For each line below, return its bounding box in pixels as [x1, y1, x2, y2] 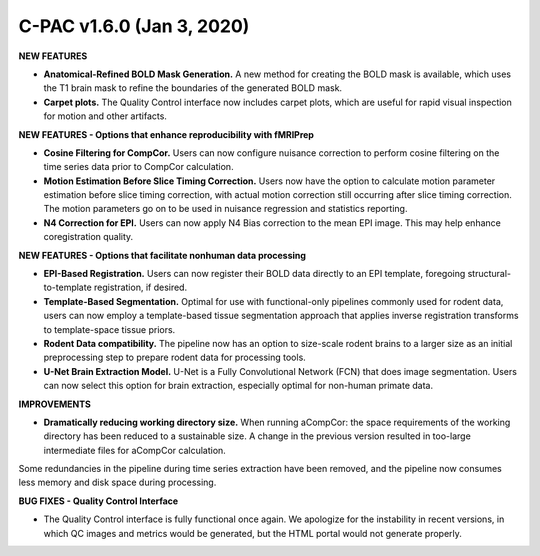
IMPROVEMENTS [18, 398, 92, 410]
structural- [467, 268, 512, 280]
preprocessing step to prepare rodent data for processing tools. [43, 351, 307, 364]
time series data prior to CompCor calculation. [43, 161, 234, 173]
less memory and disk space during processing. [18, 476, 217, 489]
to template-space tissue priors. [43, 323, 176, 335]
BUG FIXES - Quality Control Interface [18, 495, 179, 507]
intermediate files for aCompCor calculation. [43, 444, 227, 456]
